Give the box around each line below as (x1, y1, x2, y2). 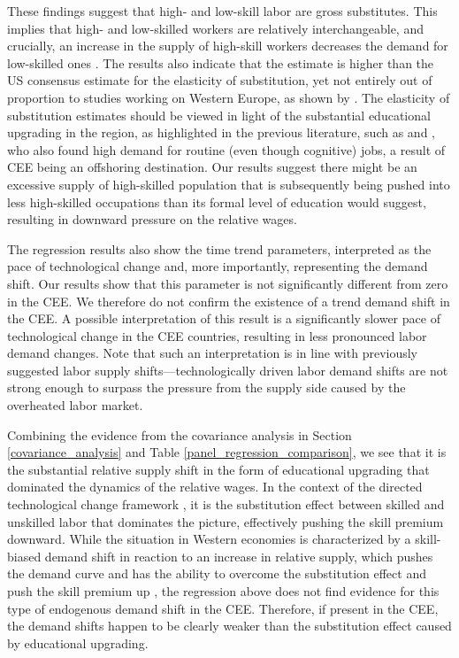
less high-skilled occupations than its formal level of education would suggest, (7, 192, 426, 211)
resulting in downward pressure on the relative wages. (7, 210, 297, 228)
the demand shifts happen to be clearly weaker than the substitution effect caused (7, 616, 452, 635)
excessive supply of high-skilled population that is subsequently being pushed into (7, 174, 450, 193)
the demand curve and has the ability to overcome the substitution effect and (7, 564, 426, 583)
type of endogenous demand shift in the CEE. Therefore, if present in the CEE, (7, 599, 439, 617)
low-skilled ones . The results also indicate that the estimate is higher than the (7, 53, 434, 72)
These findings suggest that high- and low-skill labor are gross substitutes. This (7, 2, 438, 19)
